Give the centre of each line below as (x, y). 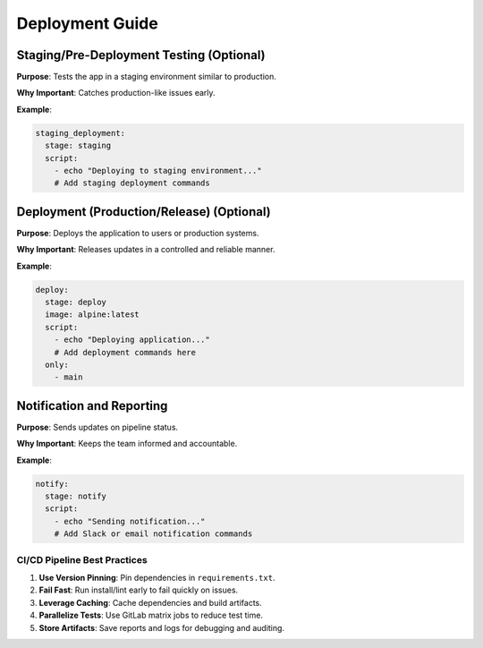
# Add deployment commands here (125, 352)
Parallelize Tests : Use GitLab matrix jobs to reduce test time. (151, 615)
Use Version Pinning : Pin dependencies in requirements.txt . (157, 577)
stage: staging (78, 146)
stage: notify (76, 496)
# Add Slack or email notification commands (153, 534)
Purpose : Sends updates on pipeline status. (97, 427)
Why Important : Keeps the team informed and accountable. (127, 444)
